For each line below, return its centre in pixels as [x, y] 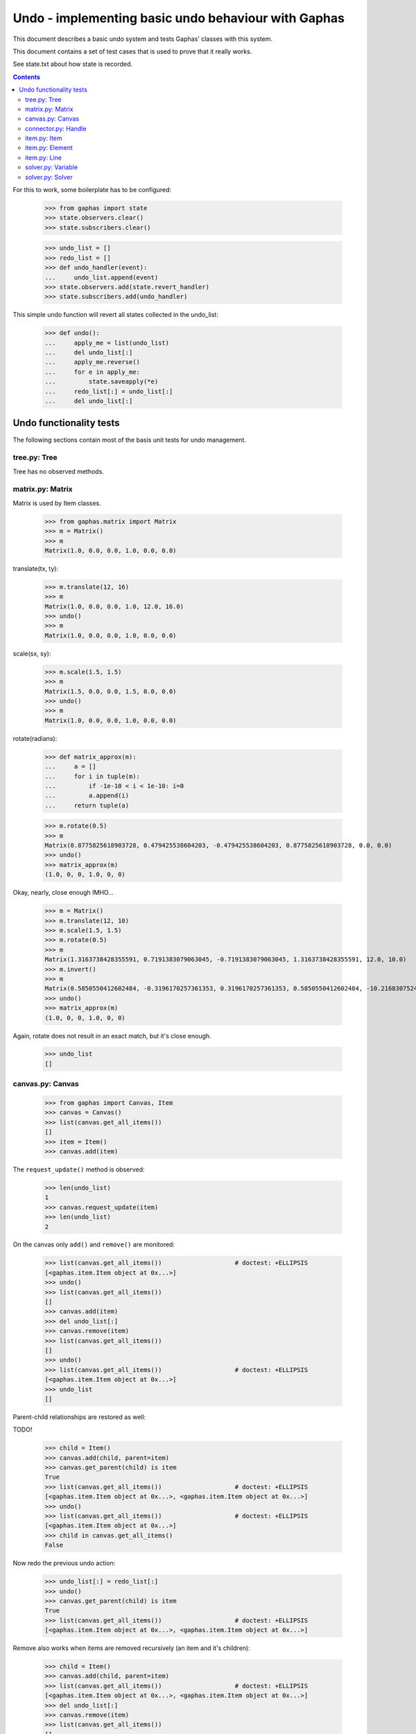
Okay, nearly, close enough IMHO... [63, 893]
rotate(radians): [35, 738]
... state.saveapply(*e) [102, 382]
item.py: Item [44, 138]
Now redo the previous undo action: [64, 1563]
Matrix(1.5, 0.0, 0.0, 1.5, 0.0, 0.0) [111, 691]
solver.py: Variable [52, 167]
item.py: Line [44, 157]
